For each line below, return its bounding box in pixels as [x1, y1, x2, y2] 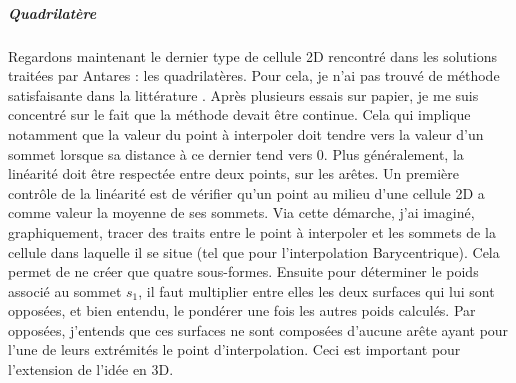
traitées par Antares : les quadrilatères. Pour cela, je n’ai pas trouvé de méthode [8, 65, 500, 86]
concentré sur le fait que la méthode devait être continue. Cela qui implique [8, 104, 471, 125]
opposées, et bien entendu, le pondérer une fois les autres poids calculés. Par [8, 300, 476, 321]
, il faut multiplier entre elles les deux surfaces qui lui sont [138, 280, 495, 301]
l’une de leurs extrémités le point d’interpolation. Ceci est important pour [8, 339, 461, 360]
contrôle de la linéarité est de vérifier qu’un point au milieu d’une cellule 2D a [8, 182, 485, 203]
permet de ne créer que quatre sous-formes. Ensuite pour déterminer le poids [8, 261, 479, 282]
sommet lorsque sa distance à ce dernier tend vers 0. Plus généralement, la [8, 143, 464, 164]
